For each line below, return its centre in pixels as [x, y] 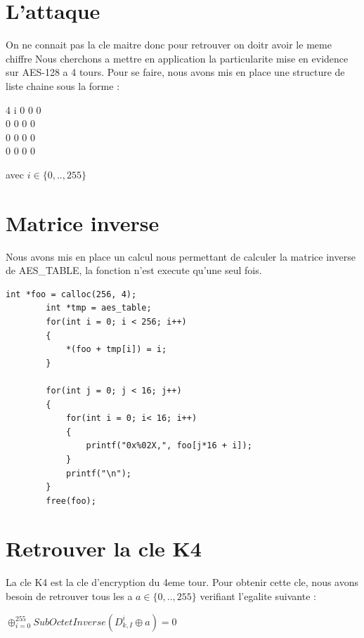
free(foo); [71, 501]
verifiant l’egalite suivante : [258, 596]
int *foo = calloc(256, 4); [71, 294]
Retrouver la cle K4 [104, 548]
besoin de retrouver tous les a [69, 596]
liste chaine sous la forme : [63, 85]
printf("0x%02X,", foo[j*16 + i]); [169, 446]
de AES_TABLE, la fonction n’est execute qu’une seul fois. [134, 270]
